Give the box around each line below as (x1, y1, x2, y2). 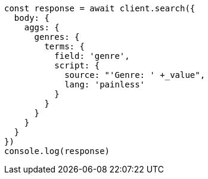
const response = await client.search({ (4, 4, 195, 13)
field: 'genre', (54, 51, 130, 61)
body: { (14, 13, 49, 23)
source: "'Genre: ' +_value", (64, 70, 206, 80)
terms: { (44, 42, 85, 51)
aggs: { (24, 23, 60, 32)
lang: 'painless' (64, 80, 145, 89)
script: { (54, 61, 100, 70)
